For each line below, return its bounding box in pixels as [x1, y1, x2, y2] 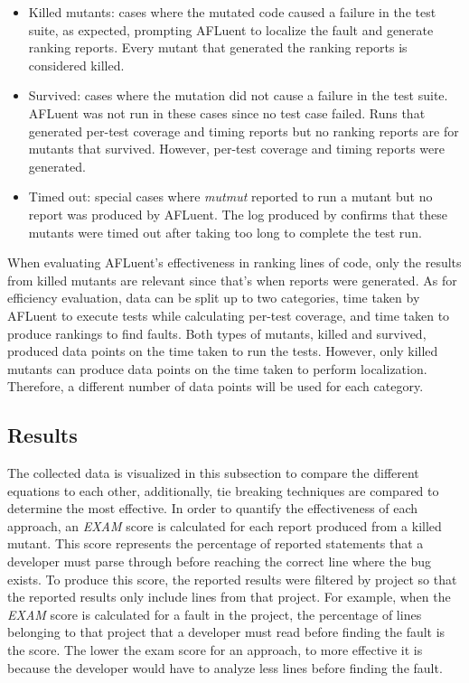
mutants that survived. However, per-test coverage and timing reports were [28, 139, 446, 158]
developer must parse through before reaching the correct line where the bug [7, 552, 432, 571]
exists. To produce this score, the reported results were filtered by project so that [7, 569, 457, 588]
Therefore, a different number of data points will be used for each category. [7, 377, 424, 396]
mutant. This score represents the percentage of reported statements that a [7, 534, 424, 553]
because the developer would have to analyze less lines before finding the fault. [7, 658, 443, 677]
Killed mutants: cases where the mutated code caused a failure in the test [28, 3, 436, 21]
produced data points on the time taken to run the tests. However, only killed [7, 341, 438, 360]
